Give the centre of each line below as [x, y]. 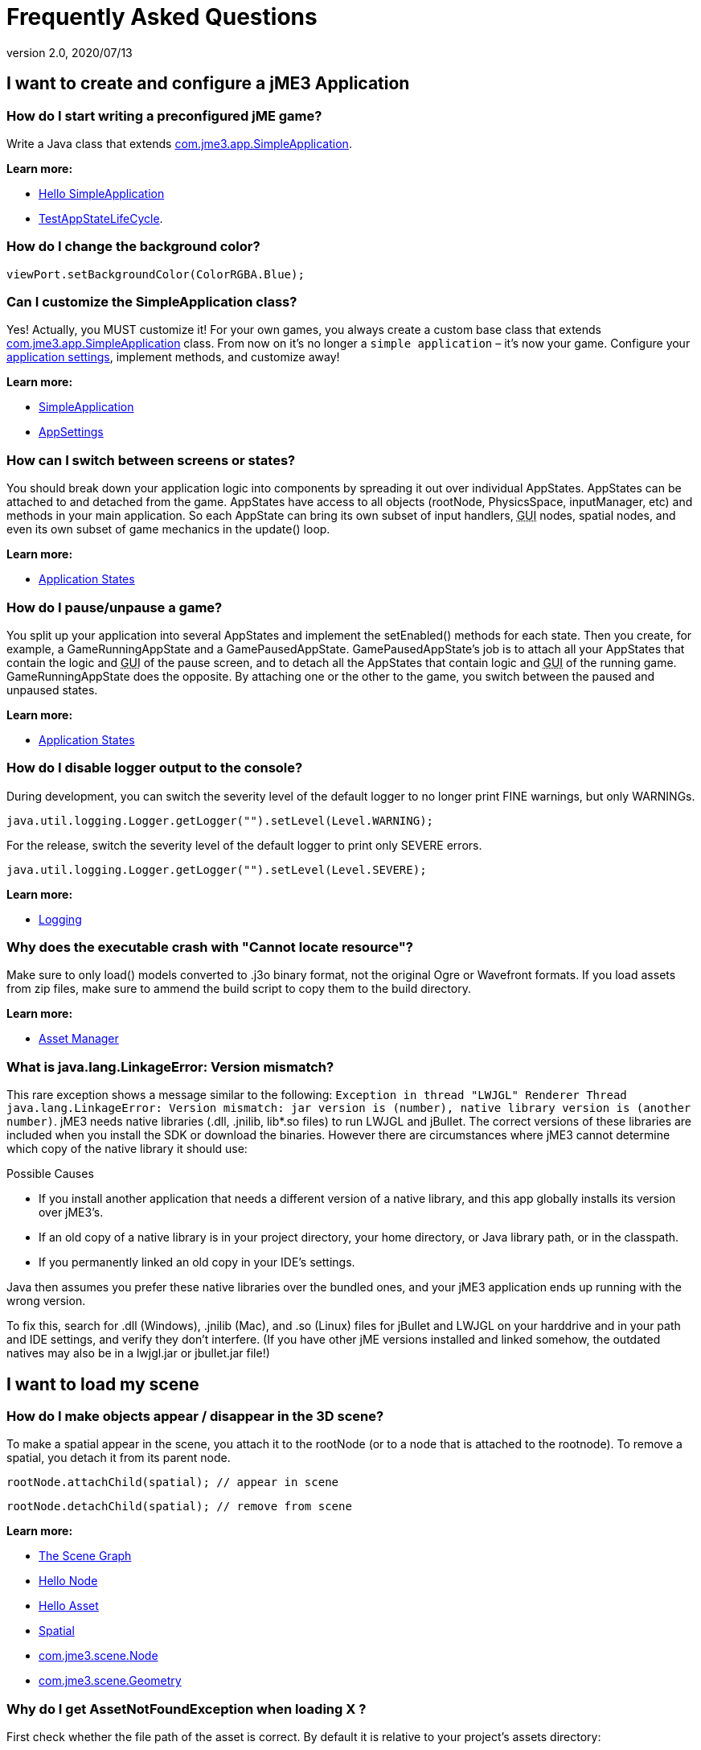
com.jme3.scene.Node [98, 1656]
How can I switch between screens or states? [151, 460]
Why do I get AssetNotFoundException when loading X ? [187, 1709]
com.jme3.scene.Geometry [110, 1681]
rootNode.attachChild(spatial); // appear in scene [173, 1482]
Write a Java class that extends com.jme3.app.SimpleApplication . [179, 143]
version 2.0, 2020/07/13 [70, 52]
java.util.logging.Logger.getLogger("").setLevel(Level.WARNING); [220, 820]
